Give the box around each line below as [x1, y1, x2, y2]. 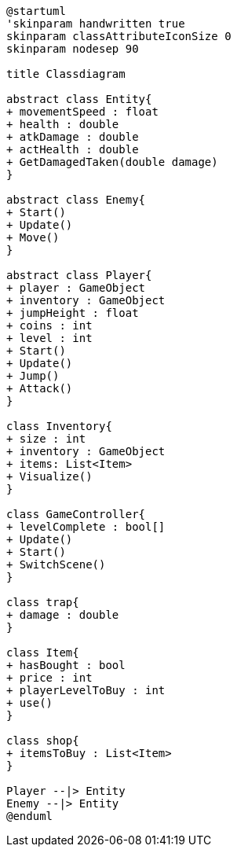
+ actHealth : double [6, 143, 139, 156]
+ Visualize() [6, 470, 93, 483]
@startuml [6, 5, 66, 17]
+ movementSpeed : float [6, 105, 159, 118]
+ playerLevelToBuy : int [6, 684, 166, 697]
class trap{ [6, 596, 79, 608]
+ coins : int [6, 319, 93, 332]
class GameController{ [6, 508, 146, 520]
